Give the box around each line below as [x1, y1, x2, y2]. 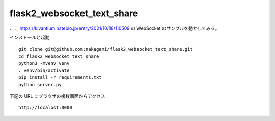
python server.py [18, 82, 62, 88]
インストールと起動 [9, 34, 50, 41]
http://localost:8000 [18, 105, 72, 111]
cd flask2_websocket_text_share [18, 53, 99, 59]
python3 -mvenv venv [18, 61, 70, 66]
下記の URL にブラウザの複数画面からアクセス [9, 93, 105, 99]
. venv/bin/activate [18, 67, 70, 73]
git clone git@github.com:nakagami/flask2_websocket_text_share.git [18, 46, 193, 52]
